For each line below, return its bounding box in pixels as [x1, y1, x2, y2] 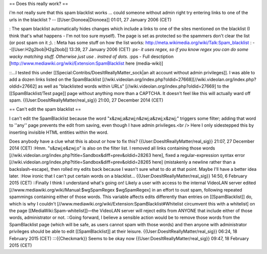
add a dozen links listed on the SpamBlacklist [9, 76, 101, 82]
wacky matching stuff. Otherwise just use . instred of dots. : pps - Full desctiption [9, 53, 174, 59]
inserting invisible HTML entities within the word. [9, 129, 109, 135]
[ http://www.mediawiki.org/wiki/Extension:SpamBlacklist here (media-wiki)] [9, 60, 163, 66]
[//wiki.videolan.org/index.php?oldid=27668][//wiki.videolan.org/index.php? [102, 76, 257, 82]
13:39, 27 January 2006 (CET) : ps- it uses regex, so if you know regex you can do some [69, 47, 249, 52]
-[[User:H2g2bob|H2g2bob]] [9, 47, 68, 52]
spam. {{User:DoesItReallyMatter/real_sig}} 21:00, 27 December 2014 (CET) [9, 97, 164, 103]
